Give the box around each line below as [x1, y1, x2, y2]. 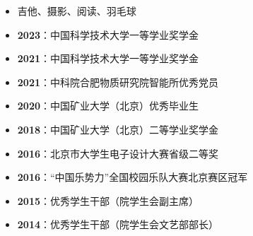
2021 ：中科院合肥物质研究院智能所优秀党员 [17, 74, 218, 89]
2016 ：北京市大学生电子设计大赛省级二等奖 [17, 146, 218, 160]
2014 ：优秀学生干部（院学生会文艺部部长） [17, 217, 218, 232]
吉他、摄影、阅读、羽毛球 [17, 4, 136, 18]
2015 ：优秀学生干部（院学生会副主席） [17, 193, 199, 208]
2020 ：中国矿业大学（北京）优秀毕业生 [17, 98, 199, 113]
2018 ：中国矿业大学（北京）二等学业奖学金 [17, 122, 218, 136]
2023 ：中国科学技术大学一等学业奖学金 [17, 27, 199, 42]
